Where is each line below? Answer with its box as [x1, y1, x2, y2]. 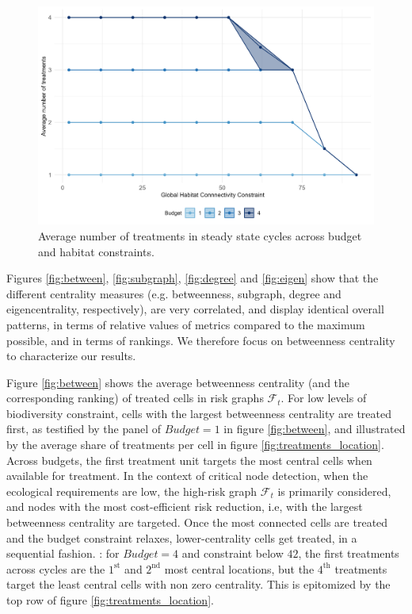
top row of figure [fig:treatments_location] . [6, 592, 214, 608]
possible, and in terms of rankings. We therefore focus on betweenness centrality [6, 332, 395, 348]
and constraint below [181, 545, 284, 562]
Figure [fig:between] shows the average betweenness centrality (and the [6, 374, 350, 390]
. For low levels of [280, 390, 367, 406]
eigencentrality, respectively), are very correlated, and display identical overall [6, 301, 384, 317]
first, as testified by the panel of [6, 420, 162, 437]
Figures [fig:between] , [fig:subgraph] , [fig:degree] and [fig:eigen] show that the [6, 270, 379, 286]
